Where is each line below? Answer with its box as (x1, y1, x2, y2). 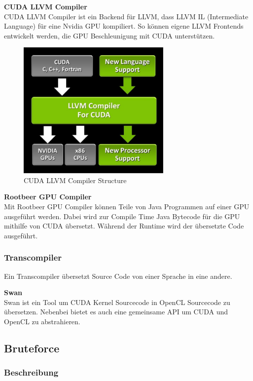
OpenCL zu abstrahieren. (4, 316, 80, 326)
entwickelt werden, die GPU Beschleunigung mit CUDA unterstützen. (4, 30, 215, 40)
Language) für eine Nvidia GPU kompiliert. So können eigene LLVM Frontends (4, 21, 244, 31)
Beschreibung (4, 366, 59, 379)
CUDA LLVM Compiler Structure (24, 175, 127, 185)
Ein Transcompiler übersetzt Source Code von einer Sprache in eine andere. (4, 270, 232, 281)
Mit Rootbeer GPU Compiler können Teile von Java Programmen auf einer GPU (4, 201, 250, 211)
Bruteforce (4, 340, 60, 355)
